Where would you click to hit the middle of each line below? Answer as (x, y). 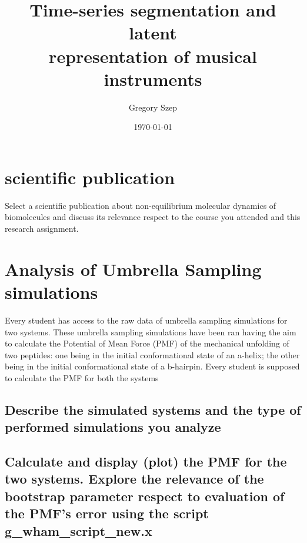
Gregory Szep (153, 107)
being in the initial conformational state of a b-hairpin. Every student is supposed (152, 366)
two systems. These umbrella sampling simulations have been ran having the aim (151, 332)
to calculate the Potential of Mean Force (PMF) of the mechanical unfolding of (147, 343)
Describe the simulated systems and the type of (153, 409)
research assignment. (42, 228)
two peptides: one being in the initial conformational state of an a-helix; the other (152, 354)
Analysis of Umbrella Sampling (133, 269)
